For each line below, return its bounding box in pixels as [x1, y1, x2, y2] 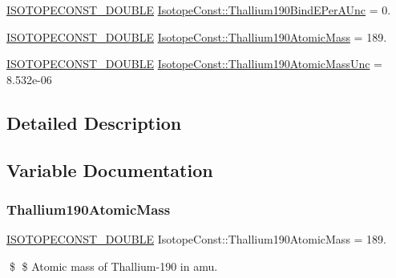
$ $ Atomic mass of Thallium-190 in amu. [9, 257, 218, 274]
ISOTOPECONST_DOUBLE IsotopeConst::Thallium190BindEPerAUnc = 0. [6, 2, 391, 18]
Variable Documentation [6, 157, 213, 182]
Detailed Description [6, 110, 182, 135]
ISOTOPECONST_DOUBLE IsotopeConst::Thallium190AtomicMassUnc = [6, 55, 382, 72]
